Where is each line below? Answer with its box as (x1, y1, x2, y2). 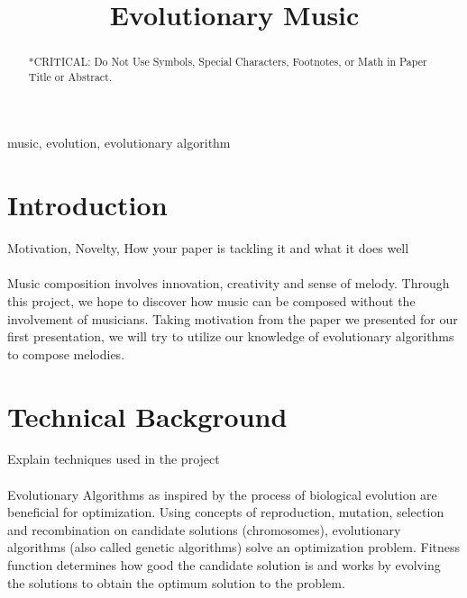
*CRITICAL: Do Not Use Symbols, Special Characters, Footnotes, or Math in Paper (28, 54, 427, 69)
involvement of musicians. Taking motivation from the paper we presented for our (7, 309, 458, 328)
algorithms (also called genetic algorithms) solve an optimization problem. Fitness (7, 538, 461, 557)
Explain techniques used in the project (7, 449, 220, 468)
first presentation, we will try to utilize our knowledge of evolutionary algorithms (7, 327, 454, 346)
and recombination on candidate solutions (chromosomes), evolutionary (7, 520, 401, 539)
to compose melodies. (7, 344, 125, 363)
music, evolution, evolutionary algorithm (7, 133, 231, 152)
